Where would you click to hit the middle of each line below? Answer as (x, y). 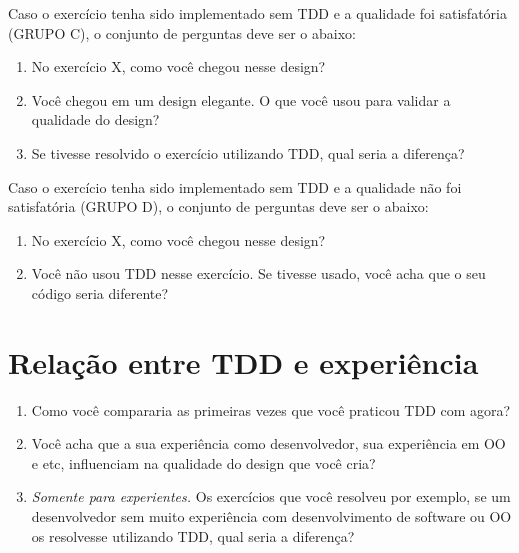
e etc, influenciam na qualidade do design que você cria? (203, 462)
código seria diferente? (100, 292)
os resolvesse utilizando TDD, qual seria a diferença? (193, 535)
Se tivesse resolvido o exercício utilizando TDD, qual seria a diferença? (248, 152)
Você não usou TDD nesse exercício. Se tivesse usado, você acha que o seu (258, 273)
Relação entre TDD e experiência (243, 361)
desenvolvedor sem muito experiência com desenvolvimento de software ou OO (271, 516)
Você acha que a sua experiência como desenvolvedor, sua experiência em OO (268, 443)
